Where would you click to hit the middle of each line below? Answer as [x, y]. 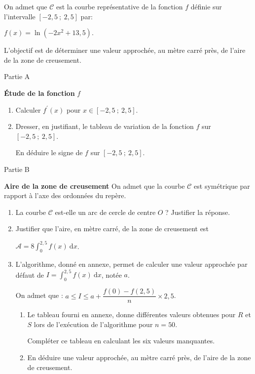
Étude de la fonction [39, 93]
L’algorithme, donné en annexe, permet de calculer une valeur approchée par [131, 264]
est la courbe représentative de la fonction [119, 6]
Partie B [17, 169]
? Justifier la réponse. [198, 212]
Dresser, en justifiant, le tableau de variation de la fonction [105, 126]
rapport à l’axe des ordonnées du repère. [65, 195]
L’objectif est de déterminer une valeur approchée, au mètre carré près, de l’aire [125, 50]
